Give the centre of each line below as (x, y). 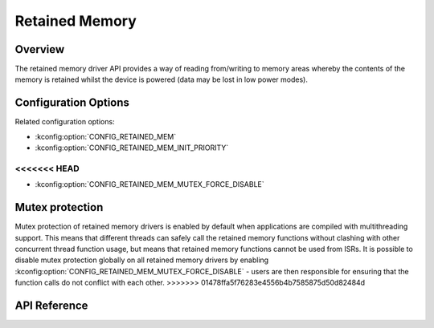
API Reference (51, 305)
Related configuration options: (65, 122)
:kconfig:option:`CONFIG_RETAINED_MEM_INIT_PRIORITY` (132, 148)
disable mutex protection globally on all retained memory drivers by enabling (142, 260)
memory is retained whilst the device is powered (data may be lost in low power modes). (162, 79)
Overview (40, 49)
